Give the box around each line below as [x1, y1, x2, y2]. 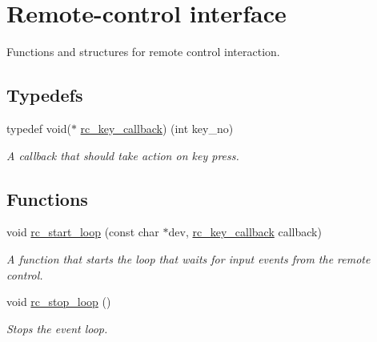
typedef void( [6, 119, 71, 136]
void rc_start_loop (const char [6, 223, 159, 240]
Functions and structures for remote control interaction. [6, 43, 280, 60]
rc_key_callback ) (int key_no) [80, 119, 234, 136]
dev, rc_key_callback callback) [168, 223, 322, 240]
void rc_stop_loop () [6, 293, 111, 310]
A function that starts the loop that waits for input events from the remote [6, 250, 371, 267]
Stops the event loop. [6, 320, 108, 336]
